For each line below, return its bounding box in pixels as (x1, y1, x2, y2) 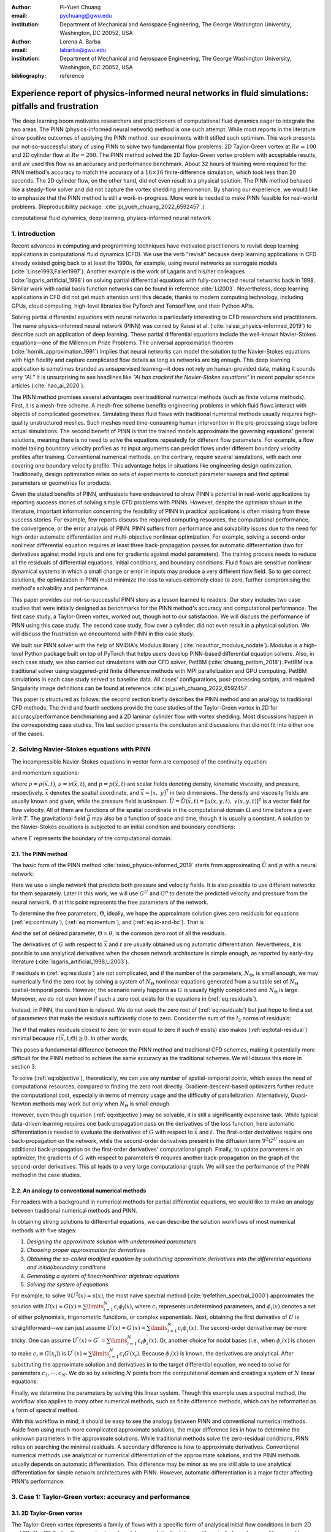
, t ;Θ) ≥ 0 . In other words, (63, 1034, 129, 1042)
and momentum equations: (11, 769, 79, 776)
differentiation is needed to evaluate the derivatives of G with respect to (11, 1128, 193, 1136)
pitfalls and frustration (11, 101, 99, 112)
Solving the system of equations (26, 1281, 108, 1288)
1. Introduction (11, 229, 55, 238)
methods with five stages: (11, 1226, 77, 1234)
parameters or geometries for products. (11, 479, 112, 487)
